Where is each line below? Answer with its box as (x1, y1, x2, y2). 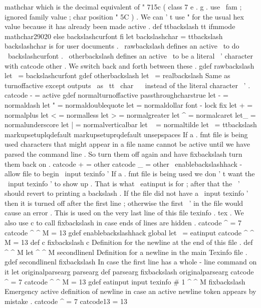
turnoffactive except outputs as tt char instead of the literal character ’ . (5, 80, 250, 90)
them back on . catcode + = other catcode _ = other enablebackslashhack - (5, 158, 242, 169)
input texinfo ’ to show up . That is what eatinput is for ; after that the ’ (8, 178, 240, 188)
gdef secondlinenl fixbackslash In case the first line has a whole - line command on (5, 256, 257, 267)
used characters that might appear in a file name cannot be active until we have (5, 139, 250, 149)
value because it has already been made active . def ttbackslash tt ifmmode (5, 21, 235, 32)
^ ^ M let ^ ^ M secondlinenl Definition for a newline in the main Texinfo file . (5, 246, 247, 257)
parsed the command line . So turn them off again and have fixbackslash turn (5, 148, 242, 159)
